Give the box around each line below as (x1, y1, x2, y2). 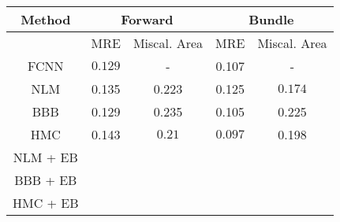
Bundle (248, 10, 294, 28)
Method (21, 10, 71, 28)
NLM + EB (13, 148, 78, 166)
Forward (121, 10, 174, 28)
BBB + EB (14, 171, 77, 189)
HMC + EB (13, 194, 79, 212)
